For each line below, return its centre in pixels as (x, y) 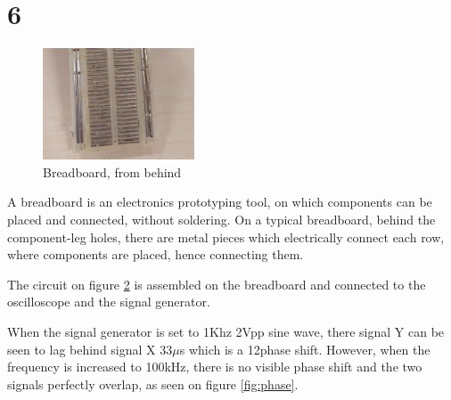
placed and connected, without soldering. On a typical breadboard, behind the (221, 219)
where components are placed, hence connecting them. (156, 254)
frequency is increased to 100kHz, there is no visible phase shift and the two (215, 367)
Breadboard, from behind (112, 171)
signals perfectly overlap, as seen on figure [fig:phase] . (153, 384)
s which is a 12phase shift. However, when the (305, 349)
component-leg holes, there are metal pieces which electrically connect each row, (226, 237)
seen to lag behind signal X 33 (90, 349)
